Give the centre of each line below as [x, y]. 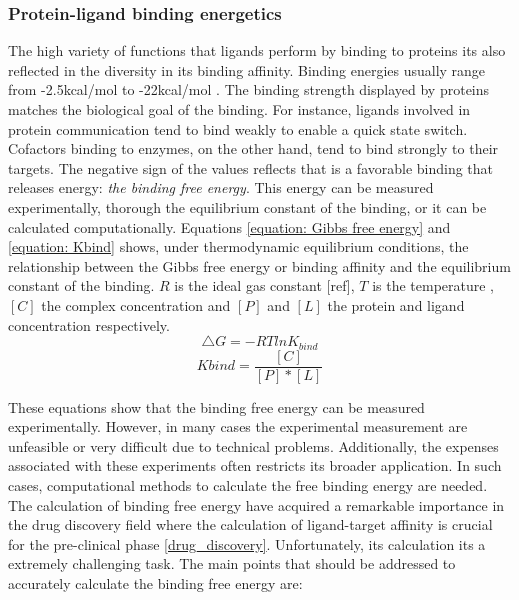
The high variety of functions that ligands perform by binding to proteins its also [257, 50]
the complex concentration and [136, 304]
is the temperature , [433, 285]
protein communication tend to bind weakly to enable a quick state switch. [238, 128]
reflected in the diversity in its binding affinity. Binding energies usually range [247, 69]
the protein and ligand [396, 304]
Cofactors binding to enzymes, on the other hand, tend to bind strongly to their [253, 148]
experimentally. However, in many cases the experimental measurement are [238, 426]
